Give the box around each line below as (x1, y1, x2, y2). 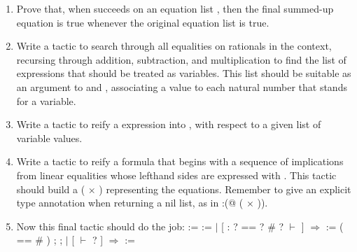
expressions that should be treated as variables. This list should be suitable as (16, 66, 351, 80)
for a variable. (16, 93, 76, 108)
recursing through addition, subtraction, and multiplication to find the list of (16, 52, 346, 66)
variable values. (16, 130, 83, 145)
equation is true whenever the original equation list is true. (16, 15, 269, 29)
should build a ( (16, 181, 85, 196)
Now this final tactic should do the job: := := (16, 218, 212, 233)
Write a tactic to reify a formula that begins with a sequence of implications (16, 154, 344, 169)
